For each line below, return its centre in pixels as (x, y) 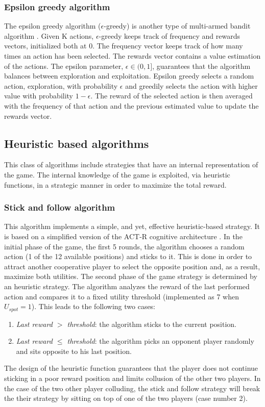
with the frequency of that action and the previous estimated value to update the (131, 105)
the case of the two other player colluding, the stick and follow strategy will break (132, 388)
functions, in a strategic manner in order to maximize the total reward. (115, 184)
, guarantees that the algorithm (201, 66)
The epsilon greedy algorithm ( (53, 26)
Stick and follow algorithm (60, 207)
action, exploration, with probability (61, 85)
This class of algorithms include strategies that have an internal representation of (131, 164)
